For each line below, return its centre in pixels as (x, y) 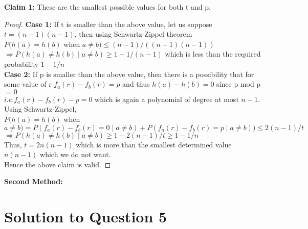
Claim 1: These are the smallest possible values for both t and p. (107, 7)
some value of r (28, 84)
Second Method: (34, 181)
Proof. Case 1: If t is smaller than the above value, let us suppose (108, 24)
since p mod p (239, 84)
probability (21, 63)
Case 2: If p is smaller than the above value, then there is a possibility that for (129, 74)
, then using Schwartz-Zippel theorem (133, 34)
